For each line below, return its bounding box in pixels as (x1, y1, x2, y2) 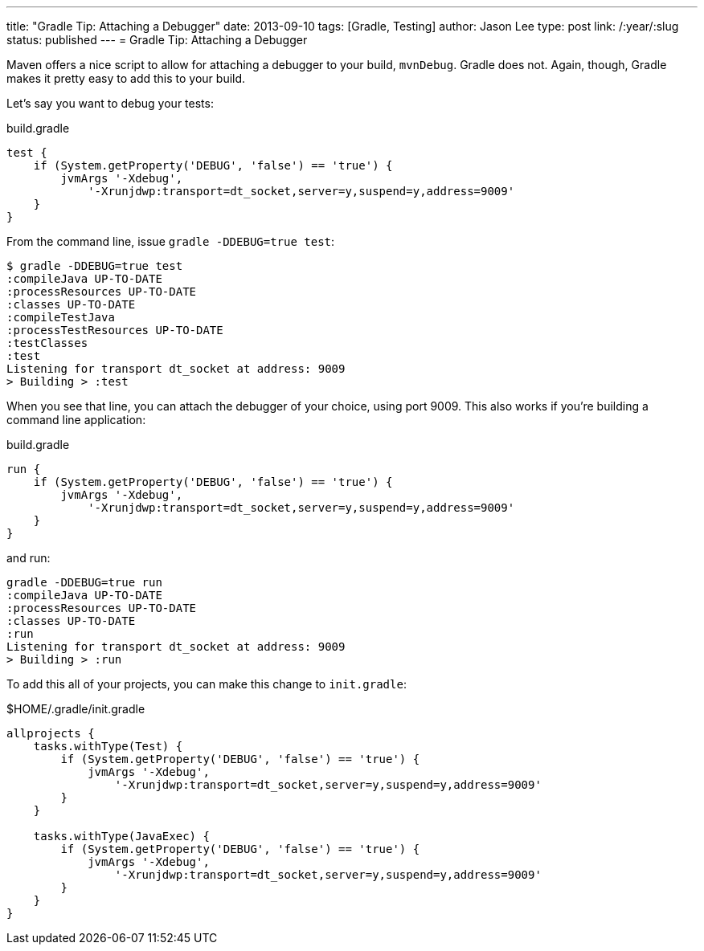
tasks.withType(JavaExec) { (33, 830, 210, 843)
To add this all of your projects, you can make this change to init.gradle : (6, 677, 407, 691)
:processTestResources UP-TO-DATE (6, 324, 223, 337)
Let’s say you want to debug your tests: (6, 96, 214, 110)
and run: (6, 551, 51, 565)
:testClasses (6, 337, 88, 349)
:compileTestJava (6, 311, 115, 324)
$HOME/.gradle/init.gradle (6, 702, 145, 716)
